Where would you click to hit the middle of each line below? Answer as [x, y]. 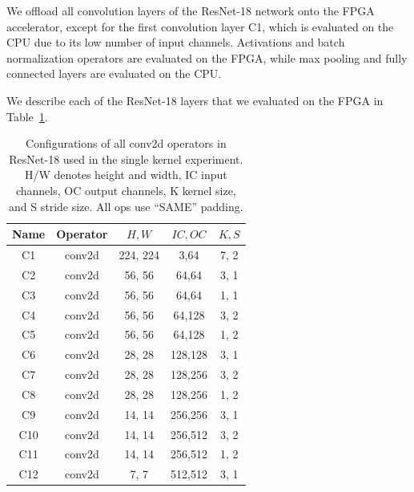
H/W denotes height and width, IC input [126, 175]
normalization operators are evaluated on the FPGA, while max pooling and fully [207, 57]
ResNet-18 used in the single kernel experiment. [126, 159]
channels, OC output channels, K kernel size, [126, 190]
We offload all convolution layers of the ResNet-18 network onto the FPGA [191, 10]
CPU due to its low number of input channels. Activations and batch [176, 42]
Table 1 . [27, 116]
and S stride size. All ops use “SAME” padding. [126, 206]
